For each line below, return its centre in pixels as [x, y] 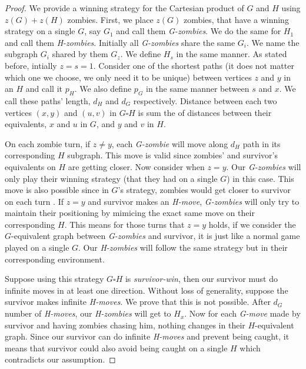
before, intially [31, 65]
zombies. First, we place [110, 19]
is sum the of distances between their [205, 112]
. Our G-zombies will [264, 166]
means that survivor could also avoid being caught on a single [116, 348]
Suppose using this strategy [54, 279]
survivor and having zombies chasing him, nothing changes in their [125, 325]
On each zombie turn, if [48, 143]
